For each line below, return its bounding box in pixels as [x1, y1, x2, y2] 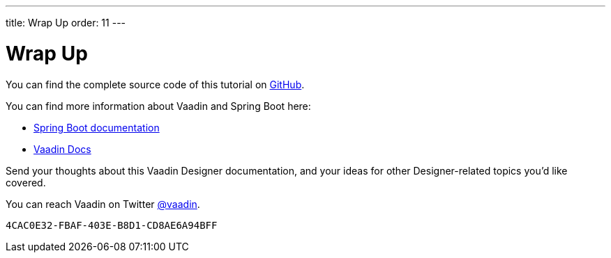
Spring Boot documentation [33, 121, 160, 134]
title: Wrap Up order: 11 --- [6, 17, 126, 29]
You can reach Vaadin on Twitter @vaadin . [6, 197, 200, 210]
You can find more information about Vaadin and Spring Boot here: [6, 99, 311, 112]
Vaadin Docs [33, 143, 91, 155]
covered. [6, 176, 46, 188]
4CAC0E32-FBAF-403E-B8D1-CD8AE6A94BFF [6, 219, 218, 231]
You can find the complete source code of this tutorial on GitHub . [6, 78, 305, 90]
